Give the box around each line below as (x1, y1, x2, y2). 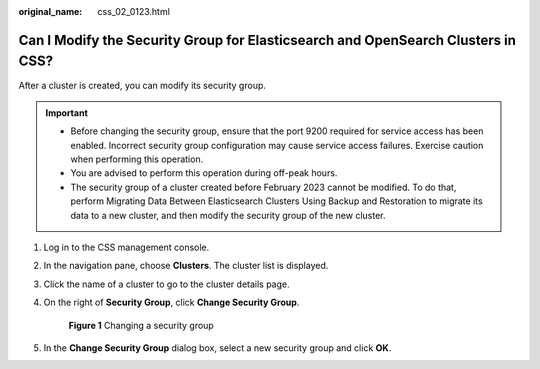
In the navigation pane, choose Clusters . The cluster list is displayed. (43, 260, 329, 272)
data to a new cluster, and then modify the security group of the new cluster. (70, 209, 386, 221)
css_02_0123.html (97, 6, 170, 17)
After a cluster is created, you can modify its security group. (18, 79, 267, 91)
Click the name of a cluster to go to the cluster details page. (43, 278, 290, 290)
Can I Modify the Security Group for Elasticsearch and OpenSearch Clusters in (18, 31, 517, 49)
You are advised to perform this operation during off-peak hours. (70, 167, 338, 179)
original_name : (18, 6, 83, 17)
